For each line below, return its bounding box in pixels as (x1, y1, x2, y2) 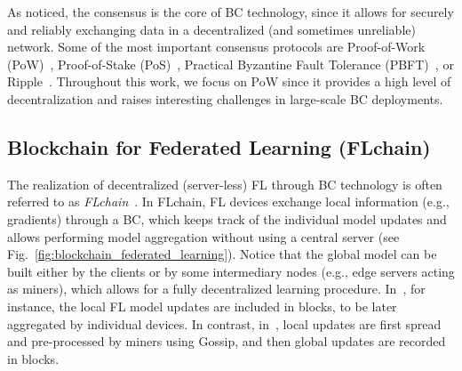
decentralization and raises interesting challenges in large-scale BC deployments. (7, 89, 443, 108)
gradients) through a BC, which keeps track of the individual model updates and (7, 209, 447, 228)
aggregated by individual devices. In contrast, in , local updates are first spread (7, 314, 442, 333)
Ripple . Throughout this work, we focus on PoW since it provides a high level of (7, 72, 451, 91)
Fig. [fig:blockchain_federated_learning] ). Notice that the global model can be (7, 245, 437, 263)
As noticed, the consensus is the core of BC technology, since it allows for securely (7, 3, 454, 20)
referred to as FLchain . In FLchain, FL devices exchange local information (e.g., (7, 192, 450, 211)
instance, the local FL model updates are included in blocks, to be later (7, 296, 397, 315)
